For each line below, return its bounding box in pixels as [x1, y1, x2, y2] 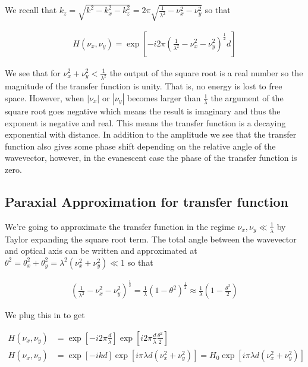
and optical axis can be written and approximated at [5, 244, 197, 257]
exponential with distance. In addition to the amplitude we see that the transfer [5, 128, 297, 141]
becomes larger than [127, 92, 201, 104]
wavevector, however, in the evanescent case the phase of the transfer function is [5, 151, 297, 164]
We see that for [5, 66, 61, 79]
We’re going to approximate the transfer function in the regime [5, 220, 235, 232]
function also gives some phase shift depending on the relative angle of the [5, 139, 276, 152]
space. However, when [5, 92, 84, 104]
